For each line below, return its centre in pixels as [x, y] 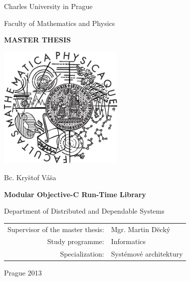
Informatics [128, 241]
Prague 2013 [23, 273]
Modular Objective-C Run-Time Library [75, 194]
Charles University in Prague [48, 6]
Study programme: [76, 241]
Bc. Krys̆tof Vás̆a [30, 177]
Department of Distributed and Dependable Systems [84, 211]
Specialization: [82, 254]
